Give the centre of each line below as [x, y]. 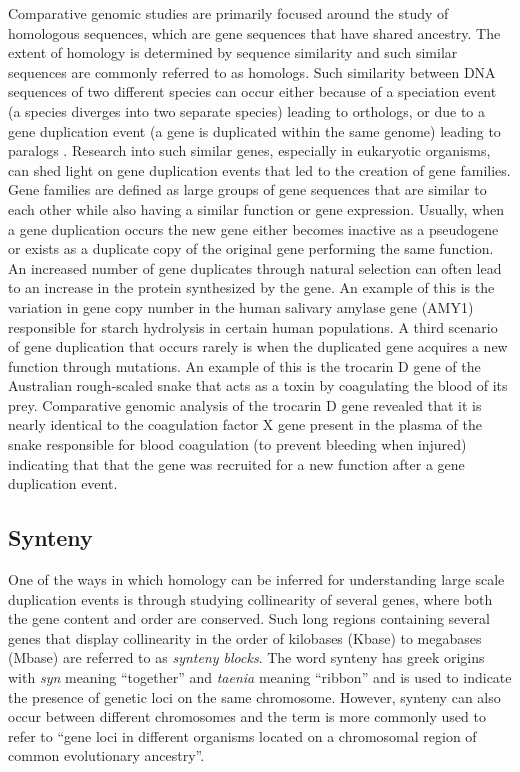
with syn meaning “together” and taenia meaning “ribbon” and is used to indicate [260, 677]
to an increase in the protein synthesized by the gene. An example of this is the [251, 287]
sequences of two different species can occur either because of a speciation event [252, 91]
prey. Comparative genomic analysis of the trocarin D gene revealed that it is [245, 404]
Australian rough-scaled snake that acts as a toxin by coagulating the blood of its [258, 385]
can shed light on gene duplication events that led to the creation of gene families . [259, 169]
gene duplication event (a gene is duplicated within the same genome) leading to [254, 130]
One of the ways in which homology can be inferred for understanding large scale [256, 579]
